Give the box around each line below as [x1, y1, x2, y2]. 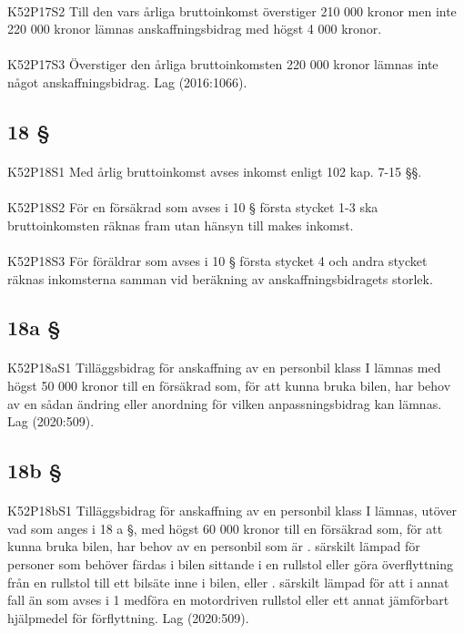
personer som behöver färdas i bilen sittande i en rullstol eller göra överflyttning [7, 555, 453, 573]
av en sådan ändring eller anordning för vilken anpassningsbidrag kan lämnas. [7, 394, 442, 413]
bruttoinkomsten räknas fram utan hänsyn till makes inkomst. [7, 215, 354, 234]
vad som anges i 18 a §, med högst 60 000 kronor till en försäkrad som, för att [7, 518, 443, 537]
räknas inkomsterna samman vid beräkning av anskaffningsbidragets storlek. [7, 269, 433, 288]
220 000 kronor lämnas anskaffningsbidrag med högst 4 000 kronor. [7, 19, 382, 38]
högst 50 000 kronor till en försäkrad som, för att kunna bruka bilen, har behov [7, 376, 451, 395]
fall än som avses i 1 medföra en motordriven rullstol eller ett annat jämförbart [7, 590, 449, 609]
